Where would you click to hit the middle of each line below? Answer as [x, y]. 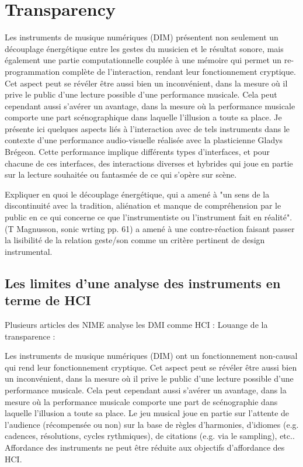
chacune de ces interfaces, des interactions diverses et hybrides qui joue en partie [149, 163]
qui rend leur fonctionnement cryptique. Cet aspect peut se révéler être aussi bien [151, 367]
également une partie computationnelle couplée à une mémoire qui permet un [143, 60]
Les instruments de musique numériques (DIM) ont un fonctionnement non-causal [151, 356]
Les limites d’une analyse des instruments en [143, 283]
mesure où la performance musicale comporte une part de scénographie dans [141, 401]
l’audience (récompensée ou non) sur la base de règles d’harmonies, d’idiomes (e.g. [152, 424]
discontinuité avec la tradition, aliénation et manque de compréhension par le [143, 205]
